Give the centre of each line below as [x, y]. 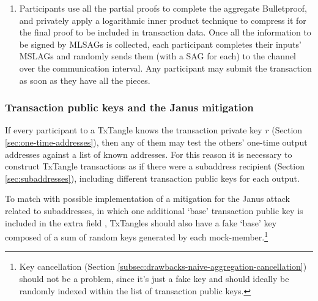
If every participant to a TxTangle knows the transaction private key [134, 130]
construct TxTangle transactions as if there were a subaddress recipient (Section [155, 166]
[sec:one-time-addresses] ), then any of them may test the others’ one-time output [156, 142]
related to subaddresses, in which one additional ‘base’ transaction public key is [154, 210]
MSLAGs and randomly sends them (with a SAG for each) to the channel [157, 56]
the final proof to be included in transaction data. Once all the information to [165, 32]
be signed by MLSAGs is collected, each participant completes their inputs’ [160, 44]
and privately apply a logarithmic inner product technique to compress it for [163, 20]
